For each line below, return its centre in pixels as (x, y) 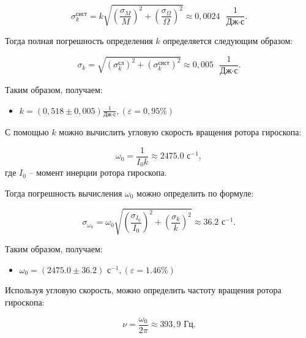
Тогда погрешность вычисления (64, 193)
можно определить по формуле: (195, 193)
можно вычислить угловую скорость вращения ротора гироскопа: (180, 132)
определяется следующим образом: (228, 41)
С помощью (27, 132)
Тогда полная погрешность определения (79, 41)
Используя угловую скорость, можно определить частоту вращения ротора (143, 290)
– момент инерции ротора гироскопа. (98, 172)
